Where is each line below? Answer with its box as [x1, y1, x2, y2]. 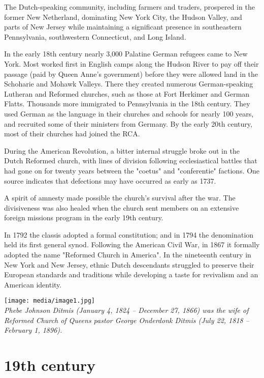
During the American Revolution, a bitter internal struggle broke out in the [4, 145, 240, 156]
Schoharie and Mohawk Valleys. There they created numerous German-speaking [4, 78, 253, 89]
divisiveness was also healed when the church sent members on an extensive [4, 202, 239, 213]
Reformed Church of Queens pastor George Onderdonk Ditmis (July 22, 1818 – [4, 314, 249, 325]
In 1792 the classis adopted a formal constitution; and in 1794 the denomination [4, 229, 254, 240]
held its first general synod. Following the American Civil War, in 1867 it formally [4, 239, 260, 250]
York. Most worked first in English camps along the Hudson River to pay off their [4, 58, 259, 69]
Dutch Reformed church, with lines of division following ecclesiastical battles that [4, 155, 257, 166]
